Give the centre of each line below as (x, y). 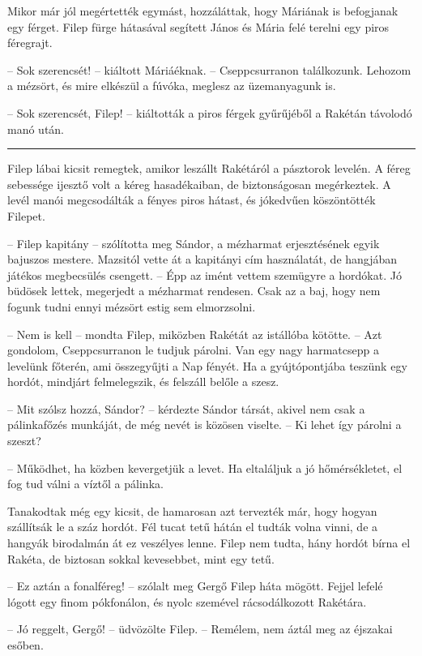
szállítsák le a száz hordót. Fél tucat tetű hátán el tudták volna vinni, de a (193, 527)
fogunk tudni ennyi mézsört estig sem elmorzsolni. (132, 306)
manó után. (36, 129)
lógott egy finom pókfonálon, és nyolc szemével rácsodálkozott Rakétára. (187, 601)
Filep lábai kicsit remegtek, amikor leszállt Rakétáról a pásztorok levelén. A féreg (209, 168)
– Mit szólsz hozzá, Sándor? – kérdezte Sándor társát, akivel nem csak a (186, 408)
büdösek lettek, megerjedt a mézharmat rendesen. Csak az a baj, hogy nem (194, 291)
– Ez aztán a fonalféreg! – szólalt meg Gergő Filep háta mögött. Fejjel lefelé (195, 586)
